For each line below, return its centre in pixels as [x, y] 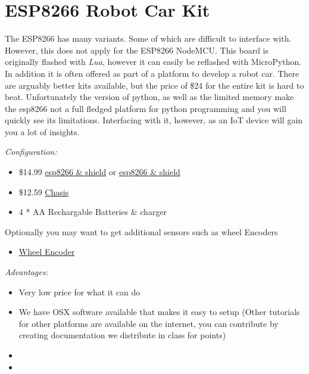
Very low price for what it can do [79, 292]
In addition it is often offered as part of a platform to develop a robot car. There [152, 73]
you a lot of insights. [42, 131]
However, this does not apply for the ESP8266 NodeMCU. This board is [137, 50]
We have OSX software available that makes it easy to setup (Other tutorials [159, 312]
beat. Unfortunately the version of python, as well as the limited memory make [149, 97]
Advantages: [27, 272]
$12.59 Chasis [44, 191]
